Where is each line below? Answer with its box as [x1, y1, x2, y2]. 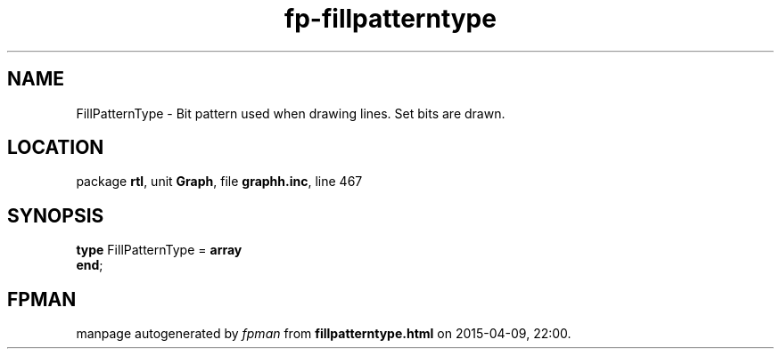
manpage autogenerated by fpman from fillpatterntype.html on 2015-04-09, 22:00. [76, 326, 571, 342]
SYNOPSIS [7, 204, 104, 227]
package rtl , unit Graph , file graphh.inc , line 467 [76, 174, 363, 190]
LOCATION [7, 136, 104, 159]
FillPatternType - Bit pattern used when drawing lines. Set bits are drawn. [76, 105, 506, 121]
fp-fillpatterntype [284, 4, 497, 34]
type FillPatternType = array [76, 242, 243, 258]
